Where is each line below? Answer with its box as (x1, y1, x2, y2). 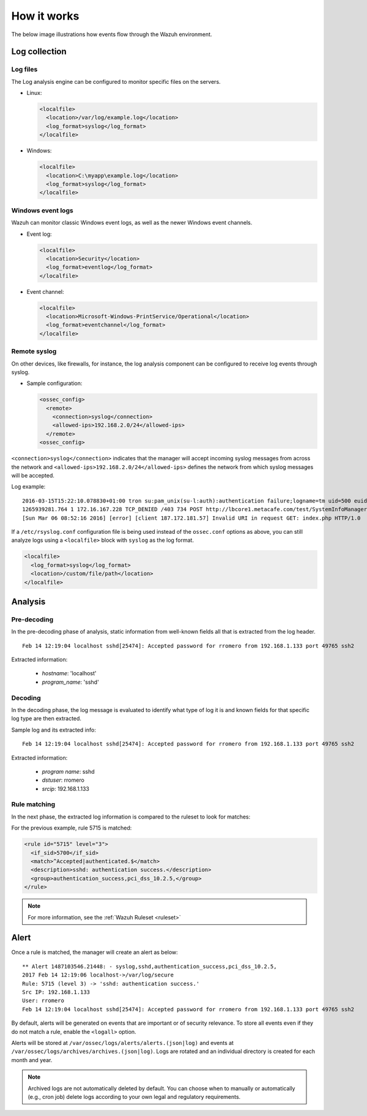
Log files (11, 65, 38, 73)
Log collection (11, 47, 67, 57)
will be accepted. (11, 472, 55, 479)
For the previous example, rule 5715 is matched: (11, 824, 132, 832)
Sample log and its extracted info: (11, 726, 96, 733)
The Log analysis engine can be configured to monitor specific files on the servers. (11, 78, 221, 85)
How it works (11, 9, 80, 23)
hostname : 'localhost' (42, 670, 97, 677)
